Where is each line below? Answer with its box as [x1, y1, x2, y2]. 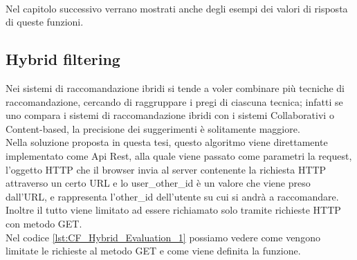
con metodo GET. [6, 216, 82, 230]
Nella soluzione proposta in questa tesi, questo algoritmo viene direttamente [6, 135, 328, 149]
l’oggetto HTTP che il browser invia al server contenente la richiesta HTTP [6, 162, 327, 176]
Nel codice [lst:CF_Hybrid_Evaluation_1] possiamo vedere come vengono [6, 230, 320, 244]
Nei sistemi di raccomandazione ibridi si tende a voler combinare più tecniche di [6, 80, 345, 95]
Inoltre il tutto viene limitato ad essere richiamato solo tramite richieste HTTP [6, 203, 341, 217]
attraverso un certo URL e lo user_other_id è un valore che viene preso [6, 176, 311, 190]
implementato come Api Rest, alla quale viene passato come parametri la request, [6, 148, 352, 162]
